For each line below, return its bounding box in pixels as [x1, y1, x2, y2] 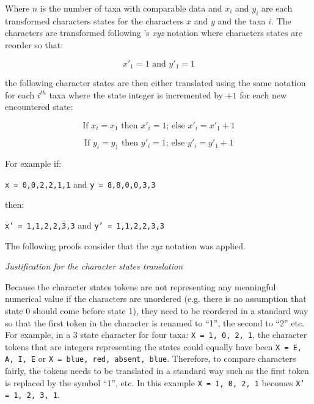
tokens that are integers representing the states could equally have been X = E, [5, 340, 302, 353]
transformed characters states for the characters [5, 14, 184, 27]
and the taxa [217, 14, 266, 27]
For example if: [5, 157, 62, 170]
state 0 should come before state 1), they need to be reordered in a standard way [5, 304, 309, 317]
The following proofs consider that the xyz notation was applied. [5, 239, 246, 252]
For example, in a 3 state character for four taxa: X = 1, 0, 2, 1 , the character [5, 328, 307, 341]
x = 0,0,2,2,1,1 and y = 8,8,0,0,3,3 [5, 177, 156, 190]
